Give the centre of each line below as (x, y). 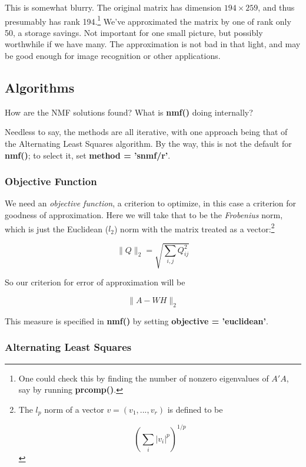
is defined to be (195, 409)
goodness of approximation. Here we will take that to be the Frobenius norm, (144, 215)
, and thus (276, 7)
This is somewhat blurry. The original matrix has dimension (113, 7)
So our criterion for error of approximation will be (95, 282)
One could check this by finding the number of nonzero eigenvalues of (144, 378)
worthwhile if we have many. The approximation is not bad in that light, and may (153, 44)
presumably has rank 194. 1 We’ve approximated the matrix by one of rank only (148, 20)
